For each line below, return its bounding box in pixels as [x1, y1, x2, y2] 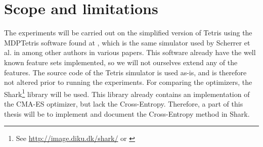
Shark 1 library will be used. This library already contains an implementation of [4, 87, 250, 99]
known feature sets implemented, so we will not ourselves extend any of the [4, 57, 238, 67]
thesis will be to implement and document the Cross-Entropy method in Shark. [4, 108, 250, 119]
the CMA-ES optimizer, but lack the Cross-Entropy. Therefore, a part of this [4, 98, 243, 109]
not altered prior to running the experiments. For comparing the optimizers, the [4, 77, 252, 87]
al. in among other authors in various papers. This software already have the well [4, 47, 256, 58]
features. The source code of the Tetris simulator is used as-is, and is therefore [4, 67, 247, 77]
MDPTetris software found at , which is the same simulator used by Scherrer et [4, 37, 250, 47]
